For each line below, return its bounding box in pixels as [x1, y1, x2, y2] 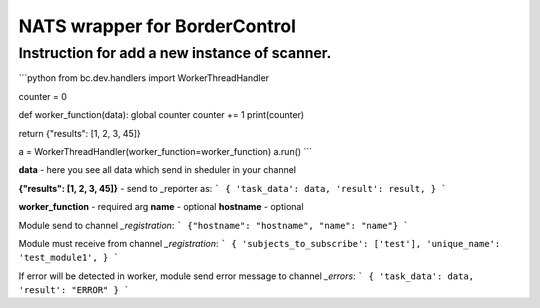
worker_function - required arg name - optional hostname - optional [18, 201, 304, 213]
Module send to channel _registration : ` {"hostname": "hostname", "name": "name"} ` [18, 219, 409, 231]
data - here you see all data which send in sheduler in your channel [18, 164, 297, 176]
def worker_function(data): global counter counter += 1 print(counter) [18, 109, 305, 121]
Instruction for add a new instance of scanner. [18, 44, 332, 62]
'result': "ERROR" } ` [18, 285, 130, 296]
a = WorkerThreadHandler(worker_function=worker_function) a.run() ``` [18, 145, 313, 157]
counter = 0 [18, 90, 67, 102]
